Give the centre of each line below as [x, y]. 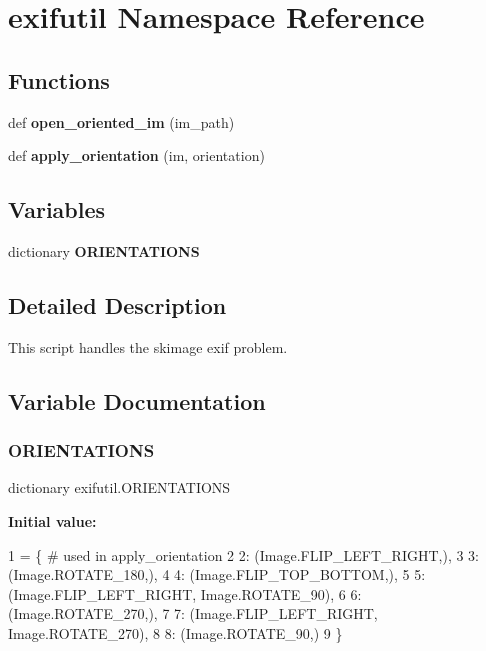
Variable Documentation [137, 400]
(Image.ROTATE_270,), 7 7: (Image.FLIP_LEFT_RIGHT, [193, 613]
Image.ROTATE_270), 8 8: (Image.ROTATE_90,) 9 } [175, 632]
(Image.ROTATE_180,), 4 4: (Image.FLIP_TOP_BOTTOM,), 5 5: [217, 574]
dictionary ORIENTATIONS [104, 250]
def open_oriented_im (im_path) [121, 121]
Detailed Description [117, 304]
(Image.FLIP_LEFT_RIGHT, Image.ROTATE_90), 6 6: [185, 593]
